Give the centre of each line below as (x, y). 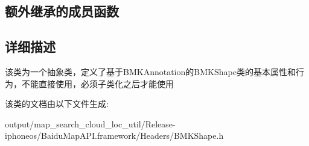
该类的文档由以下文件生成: (57, 104)
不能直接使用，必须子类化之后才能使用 (97, 83)
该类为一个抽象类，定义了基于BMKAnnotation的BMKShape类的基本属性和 (150, 71)
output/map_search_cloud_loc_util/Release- (90, 123)
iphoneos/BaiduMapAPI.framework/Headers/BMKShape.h (114, 135)
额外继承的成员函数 (62, 11)
